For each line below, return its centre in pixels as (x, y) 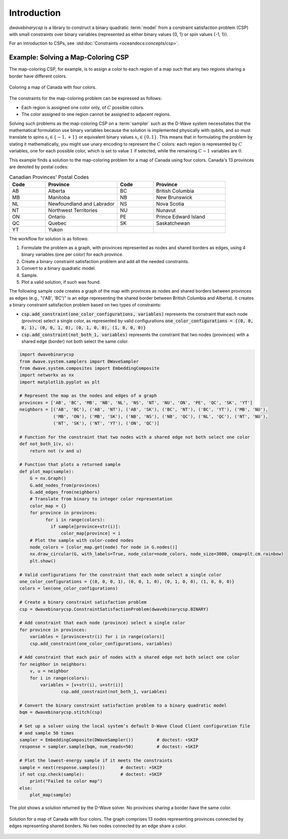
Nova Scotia (170, 204)
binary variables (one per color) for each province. (72, 255)
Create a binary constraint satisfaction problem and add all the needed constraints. (105, 261)
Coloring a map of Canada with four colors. (53, 87)
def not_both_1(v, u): (47, 444)
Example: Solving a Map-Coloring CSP (69, 57)
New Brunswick (174, 197)
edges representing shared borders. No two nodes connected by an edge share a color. (98, 826)
